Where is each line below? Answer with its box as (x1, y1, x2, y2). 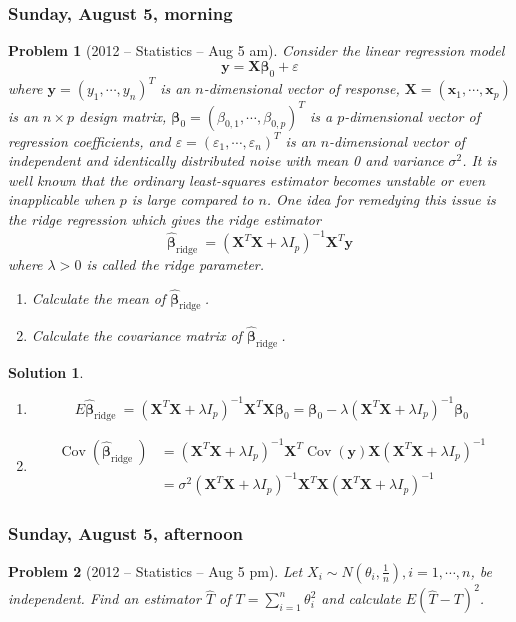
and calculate (321, 588, 401, 609)
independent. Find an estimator (8, 588, 201, 609)
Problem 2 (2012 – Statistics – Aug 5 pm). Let (8, 560, 303, 581)
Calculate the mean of (31, 287, 166, 308)
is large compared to (131, 189, 254, 210)
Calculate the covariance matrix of (31, 324, 242, 345)
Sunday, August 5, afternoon (8, 521, 244, 546)
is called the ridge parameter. (86, 253, 265, 274)
